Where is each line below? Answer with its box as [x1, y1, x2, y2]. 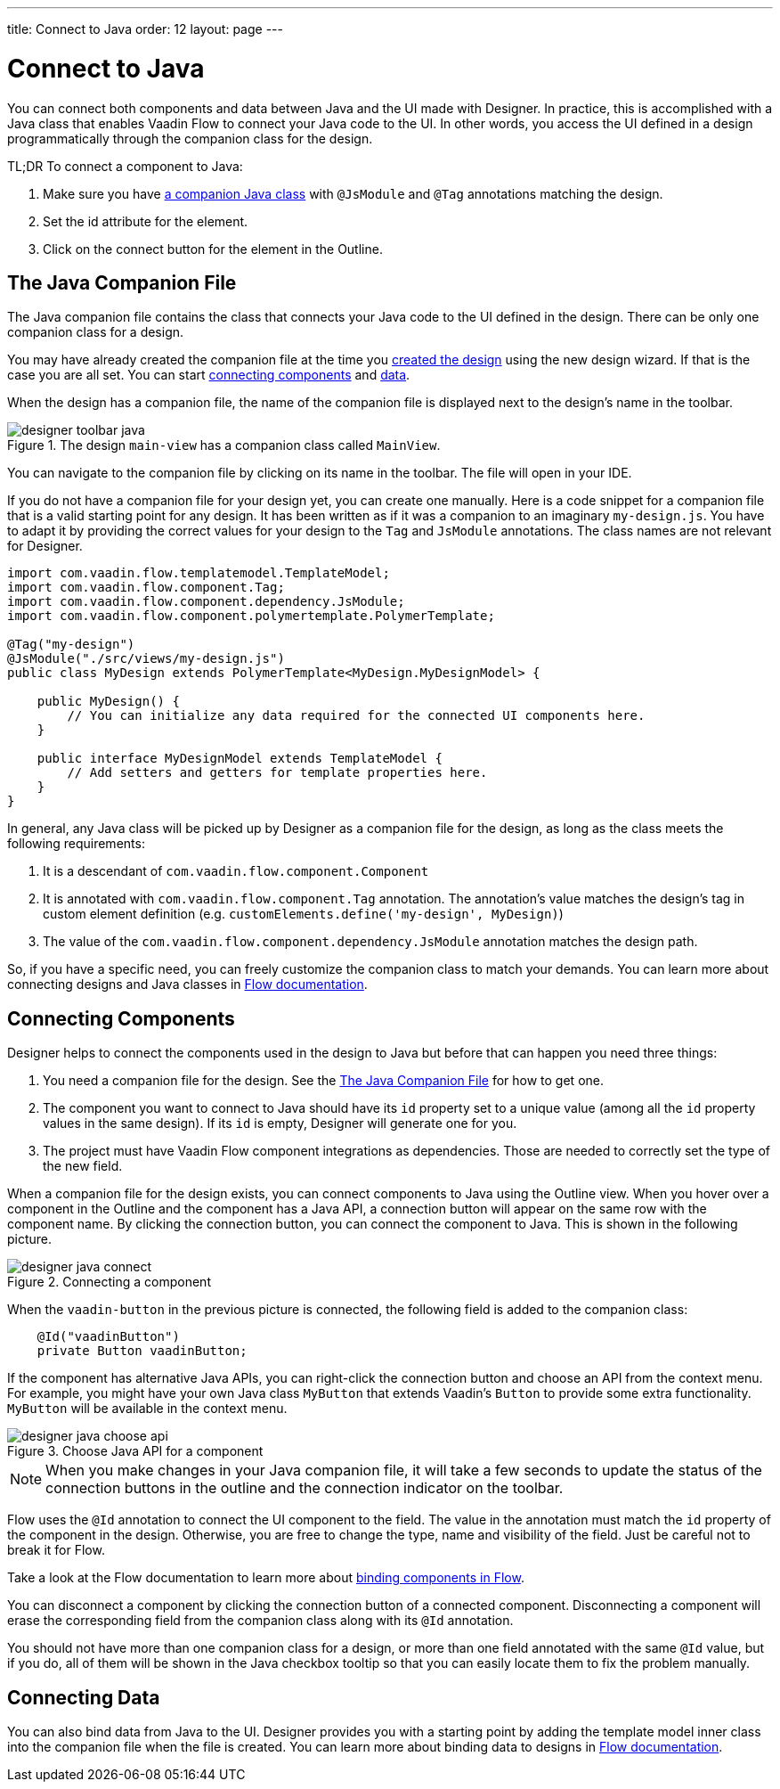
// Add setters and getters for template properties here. [67, 765, 488, 780]
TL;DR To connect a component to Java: [7, 158, 243, 174]
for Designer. [7, 538, 83, 554]
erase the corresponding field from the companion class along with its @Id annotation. [7, 1613, 514, 1629]
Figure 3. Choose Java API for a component [7, 1443, 264, 1459]
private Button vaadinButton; [37, 1344, 248, 1359]
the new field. [43, 1158, 123, 1174]
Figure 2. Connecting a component [7, 1274, 211, 1290]
